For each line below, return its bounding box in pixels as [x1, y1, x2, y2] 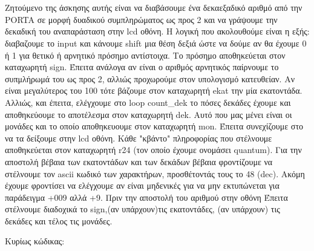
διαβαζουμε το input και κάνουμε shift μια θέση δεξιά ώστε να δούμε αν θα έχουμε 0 [5, 36, 307, 49]
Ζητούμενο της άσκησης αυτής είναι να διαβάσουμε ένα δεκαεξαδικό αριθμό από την [5, 1, 303, 14]
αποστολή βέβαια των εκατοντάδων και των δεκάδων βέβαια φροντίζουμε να [5, 155, 273, 168]
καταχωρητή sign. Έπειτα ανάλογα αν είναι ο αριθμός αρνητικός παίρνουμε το [5, 60, 279, 73]
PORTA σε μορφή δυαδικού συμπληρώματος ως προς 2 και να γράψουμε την [5, 13, 278, 25]
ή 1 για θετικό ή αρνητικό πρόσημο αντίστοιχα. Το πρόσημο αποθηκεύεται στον [5, 48, 286, 61]
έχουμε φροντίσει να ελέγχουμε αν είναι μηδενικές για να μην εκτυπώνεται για [5, 179, 280, 192]
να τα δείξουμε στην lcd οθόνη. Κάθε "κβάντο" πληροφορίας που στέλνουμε [5, 131, 272, 144]
